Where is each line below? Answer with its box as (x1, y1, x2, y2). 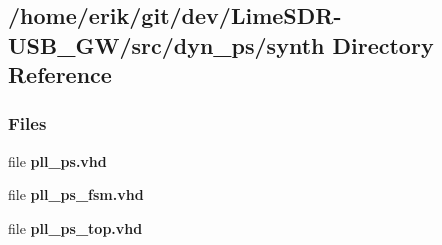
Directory (332, 29, 434, 60)
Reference (8, 59, 112, 90)
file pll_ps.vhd (8, 150, 107, 171)
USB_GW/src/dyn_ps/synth (8, 29, 325, 60)
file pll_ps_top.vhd (8, 217, 143, 238)
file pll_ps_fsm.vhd (8, 184, 144, 205)
